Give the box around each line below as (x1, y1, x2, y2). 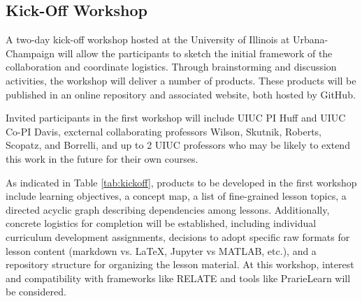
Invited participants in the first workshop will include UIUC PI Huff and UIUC (6, 110, 346, 125)
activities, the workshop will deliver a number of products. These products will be (6, 73, 356, 87)
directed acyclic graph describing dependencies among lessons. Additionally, (6, 202, 330, 216)
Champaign (6, 45, 55, 60)
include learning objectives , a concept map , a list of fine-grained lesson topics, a (6, 189, 347, 203)
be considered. (6, 284, 66, 299)
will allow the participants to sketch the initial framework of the (57, 45, 333, 60)
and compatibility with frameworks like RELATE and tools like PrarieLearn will (6, 270, 351, 285)
